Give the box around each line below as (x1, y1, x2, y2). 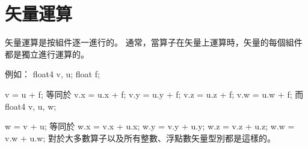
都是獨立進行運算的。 (5, 47, 89, 60)
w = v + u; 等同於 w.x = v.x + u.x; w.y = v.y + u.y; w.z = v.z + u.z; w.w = (5, 120, 295, 132)
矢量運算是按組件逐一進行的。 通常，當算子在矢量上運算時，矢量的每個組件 (5, 36, 303, 49)
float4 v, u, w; (5, 99, 57, 112)
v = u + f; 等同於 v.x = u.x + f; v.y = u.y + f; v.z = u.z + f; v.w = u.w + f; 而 (5, 87, 304, 100)
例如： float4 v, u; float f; (5, 68, 100, 80)
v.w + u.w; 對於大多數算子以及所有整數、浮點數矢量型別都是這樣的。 (5, 131, 276, 144)
